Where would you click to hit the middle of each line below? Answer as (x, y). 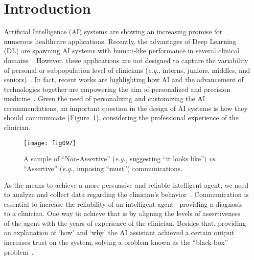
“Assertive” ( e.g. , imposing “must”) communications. (103, 168)
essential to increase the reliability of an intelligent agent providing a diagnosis (123, 204)
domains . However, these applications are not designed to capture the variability (126, 60)
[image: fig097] (50, 143)
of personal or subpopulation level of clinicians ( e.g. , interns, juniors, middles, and (127, 70)
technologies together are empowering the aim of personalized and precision (117, 89)
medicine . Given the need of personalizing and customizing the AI (104, 98)
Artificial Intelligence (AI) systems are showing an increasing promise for (113, 32)
